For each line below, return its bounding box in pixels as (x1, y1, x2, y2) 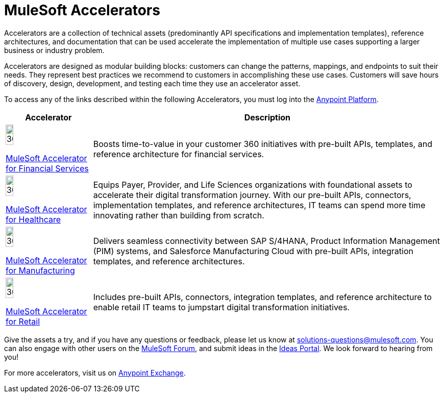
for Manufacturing (6, 265, 75, 276)
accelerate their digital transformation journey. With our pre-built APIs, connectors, (93, 189, 411, 200)
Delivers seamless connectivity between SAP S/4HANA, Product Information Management (93, 235, 440, 246)
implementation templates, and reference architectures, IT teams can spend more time (93, 200, 426, 210)
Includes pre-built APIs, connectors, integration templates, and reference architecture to (93, 291, 432, 302)
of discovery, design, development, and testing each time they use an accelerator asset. (4, 79, 301, 88)
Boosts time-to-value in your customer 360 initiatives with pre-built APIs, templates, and (93, 138, 432, 149)
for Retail (6, 316, 40, 327)
